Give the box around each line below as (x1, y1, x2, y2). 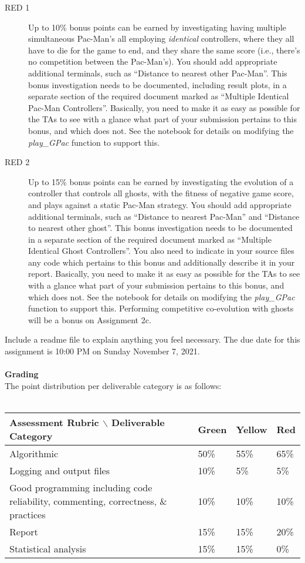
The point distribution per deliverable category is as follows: (5, 379, 222, 391)
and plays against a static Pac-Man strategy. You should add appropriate (28, 198, 292, 210)
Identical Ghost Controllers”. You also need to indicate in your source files (28, 244, 294, 257)
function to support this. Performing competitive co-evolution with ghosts (28, 302, 294, 314)
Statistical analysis (9, 542, 86, 555)
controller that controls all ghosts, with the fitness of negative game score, (28, 187, 294, 199)
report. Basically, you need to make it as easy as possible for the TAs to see (28, 267, 300, 280)
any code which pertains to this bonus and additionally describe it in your (28, 256, 295, 268)
